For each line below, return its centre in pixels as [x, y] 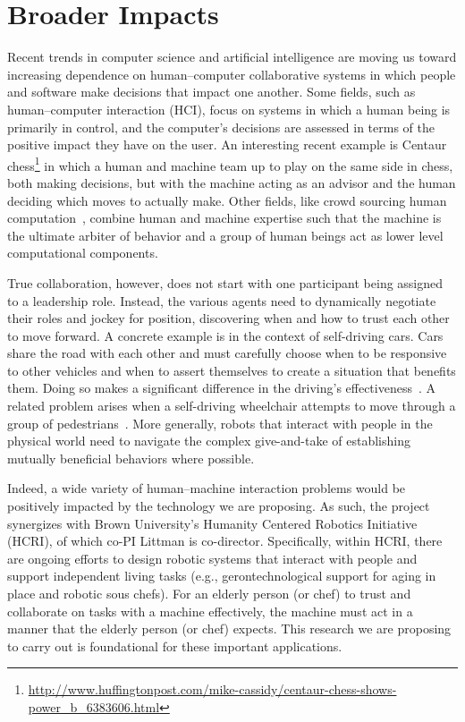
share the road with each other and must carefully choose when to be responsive [227, 353]
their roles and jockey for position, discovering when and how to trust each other [228, 318]
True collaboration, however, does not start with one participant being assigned [225, 282]
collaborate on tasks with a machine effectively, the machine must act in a [210, 611]
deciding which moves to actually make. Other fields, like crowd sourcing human [227, 200]
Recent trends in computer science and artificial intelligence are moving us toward [232, 57]
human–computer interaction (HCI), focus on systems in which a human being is [229, 109]
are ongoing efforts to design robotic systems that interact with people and [212, 558]
